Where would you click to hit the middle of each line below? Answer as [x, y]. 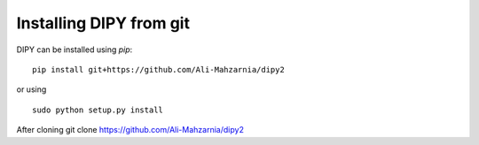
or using [31, 89]
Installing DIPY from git [103, 23]
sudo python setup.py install [98, 110]
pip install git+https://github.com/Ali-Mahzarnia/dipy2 [159, 69]
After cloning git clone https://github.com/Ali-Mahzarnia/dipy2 [130, 130]
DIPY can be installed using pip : [75, 50]
